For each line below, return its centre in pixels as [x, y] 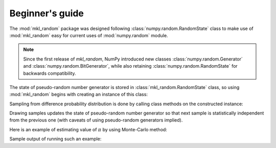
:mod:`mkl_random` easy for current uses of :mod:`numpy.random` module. [89, 35]
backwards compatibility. [50, 73]
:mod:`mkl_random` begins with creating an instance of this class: [79, 95]
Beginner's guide [47, 13]
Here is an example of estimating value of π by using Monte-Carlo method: [88, 129]
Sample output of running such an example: [55, 139]
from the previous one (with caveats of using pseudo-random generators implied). [96, 120]
